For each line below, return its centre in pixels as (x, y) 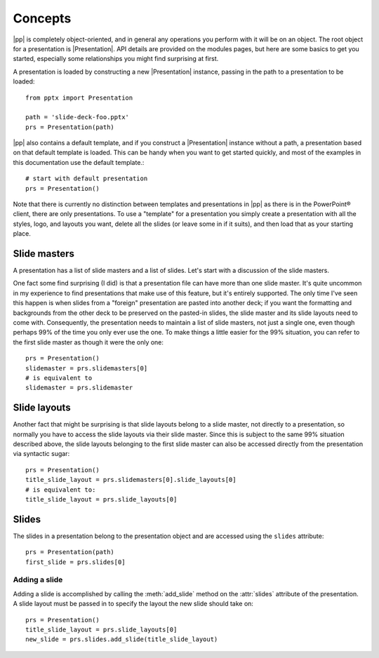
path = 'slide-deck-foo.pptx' (78, 117)
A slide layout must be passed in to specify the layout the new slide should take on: (133, 604)
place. (22, 234)
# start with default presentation (87, 179)
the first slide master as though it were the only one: (88, 342)
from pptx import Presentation (79, 98)
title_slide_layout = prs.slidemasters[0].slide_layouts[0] (131, 480)
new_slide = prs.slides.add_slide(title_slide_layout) (122, 639)
